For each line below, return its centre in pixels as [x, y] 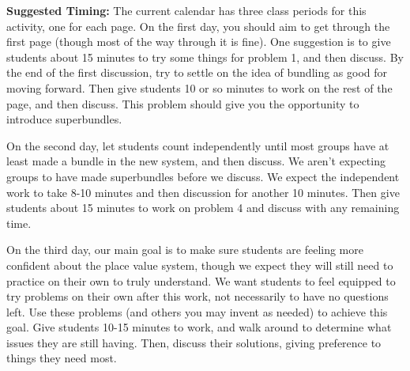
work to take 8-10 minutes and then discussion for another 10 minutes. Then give [203, 192]
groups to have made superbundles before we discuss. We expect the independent [203, 176]
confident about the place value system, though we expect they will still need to [200, 265]
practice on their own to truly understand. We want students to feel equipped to [201, 280]
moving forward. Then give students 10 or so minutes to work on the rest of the [199, 87]
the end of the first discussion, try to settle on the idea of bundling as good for [197, 72]
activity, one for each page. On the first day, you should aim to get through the [198, 26]
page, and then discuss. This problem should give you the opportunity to [183, 103]
